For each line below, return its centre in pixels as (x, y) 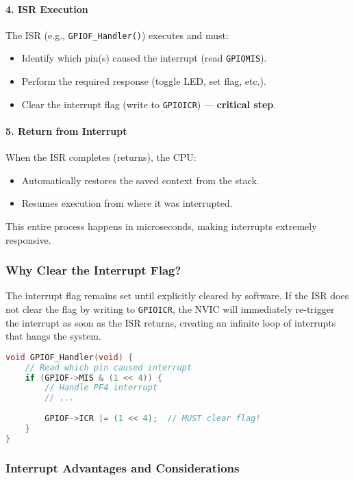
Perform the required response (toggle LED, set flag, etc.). (144, 81)
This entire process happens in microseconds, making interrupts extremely (161, 226)
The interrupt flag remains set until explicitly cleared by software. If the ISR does (177, 295)
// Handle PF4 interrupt (101, 388)
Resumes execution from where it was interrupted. (127, 203)
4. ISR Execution (47, 9)
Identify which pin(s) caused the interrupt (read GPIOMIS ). (144, 58)
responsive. (28, 239)
